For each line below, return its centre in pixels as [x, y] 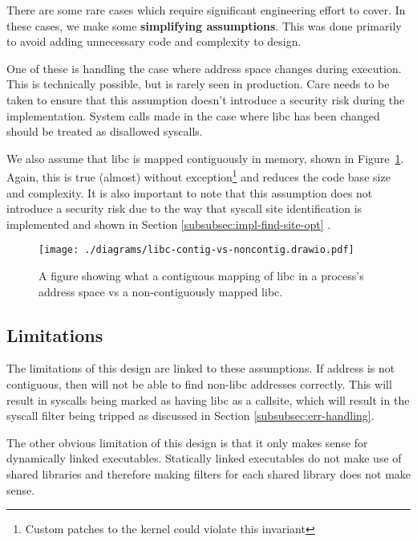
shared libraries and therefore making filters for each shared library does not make [209, 473]
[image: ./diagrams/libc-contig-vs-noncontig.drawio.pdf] [196, 250]
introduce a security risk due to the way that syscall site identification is [184, 208]
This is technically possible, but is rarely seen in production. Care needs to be [198, 84]
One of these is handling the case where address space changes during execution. [204, 68]
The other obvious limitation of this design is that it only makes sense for [187, 442]
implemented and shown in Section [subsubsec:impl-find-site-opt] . [169, 224]
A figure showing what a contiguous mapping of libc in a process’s [201, 276]
